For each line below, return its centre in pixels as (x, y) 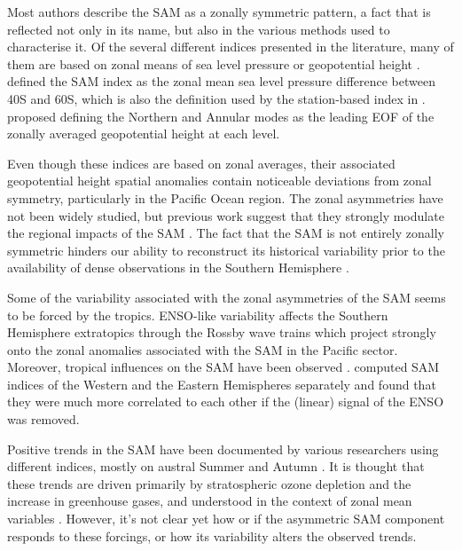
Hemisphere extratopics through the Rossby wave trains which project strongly (222, 332)
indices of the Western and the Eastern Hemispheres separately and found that (222, 384)
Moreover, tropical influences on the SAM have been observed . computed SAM (223, 367)
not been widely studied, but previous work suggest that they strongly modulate (226, 215)
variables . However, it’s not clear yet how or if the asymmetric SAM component (226, 519)
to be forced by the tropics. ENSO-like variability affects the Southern (198, 315)
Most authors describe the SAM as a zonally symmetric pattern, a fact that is (219, 12)
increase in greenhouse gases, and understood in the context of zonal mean (210, 501)
